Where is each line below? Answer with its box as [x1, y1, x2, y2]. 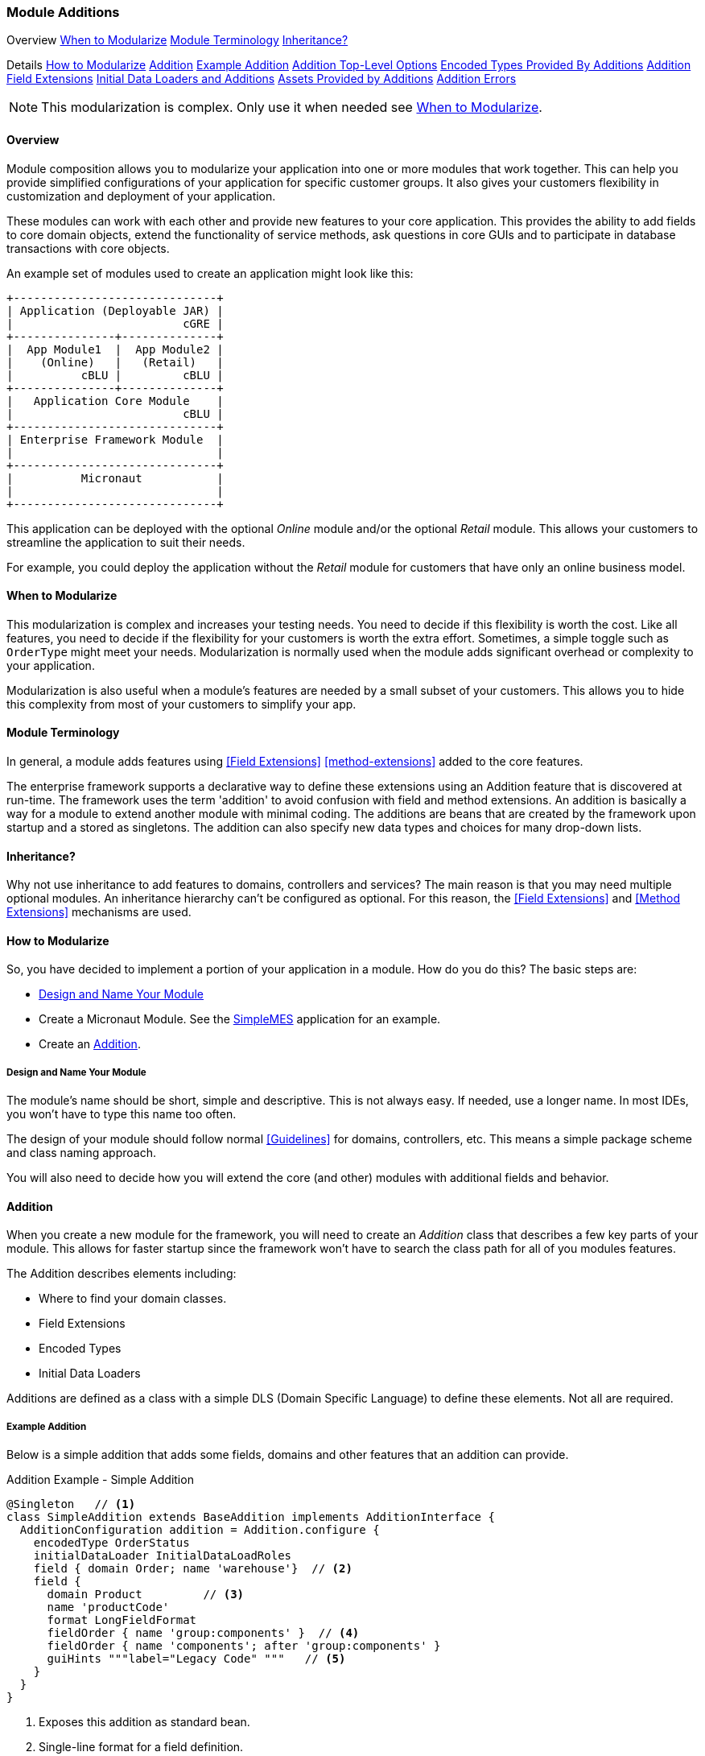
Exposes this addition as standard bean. [39, 1715, 250, 1729]
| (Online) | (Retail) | [6, 355, 224, 369]
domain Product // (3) [47, 1588, 245, 1601]
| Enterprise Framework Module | [6, 432, 224, 446]
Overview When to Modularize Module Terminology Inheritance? [6, 33, 348, 48]
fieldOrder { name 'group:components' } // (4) [47, 1626, 360, 1640]
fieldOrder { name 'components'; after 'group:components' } [47, 1639, 441, 1653]
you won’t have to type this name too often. [6, 1107, 237, 1122]
